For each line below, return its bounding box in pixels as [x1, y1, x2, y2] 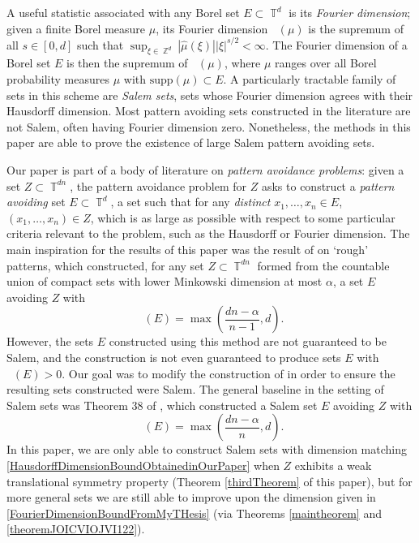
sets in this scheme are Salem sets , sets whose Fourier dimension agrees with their [6, 86, 413, 103]
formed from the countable [257, 256, 390, 274]
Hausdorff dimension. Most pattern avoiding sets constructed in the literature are [6, 102, 411, 119]
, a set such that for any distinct [110, 193, 271, 210]
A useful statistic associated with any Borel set [6, 4, 240, 20]
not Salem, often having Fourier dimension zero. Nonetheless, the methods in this [6, 118, 411, 135]
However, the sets [6, 333, 94, 350]
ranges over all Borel [275, 54, 377, 71]
